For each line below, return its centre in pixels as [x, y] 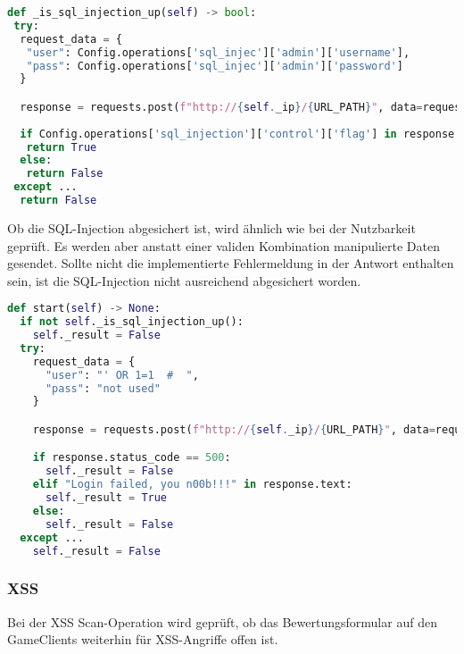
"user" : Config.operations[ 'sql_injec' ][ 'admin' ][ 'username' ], [218, 52]
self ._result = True [106, 498]
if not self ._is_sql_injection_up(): [132, 322]
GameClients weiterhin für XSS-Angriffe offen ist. [143, 639]
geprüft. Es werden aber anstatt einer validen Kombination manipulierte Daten [224, 245]
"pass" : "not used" [103, 388]
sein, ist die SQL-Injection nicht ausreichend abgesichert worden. [184, 280]
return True [62, 147]
